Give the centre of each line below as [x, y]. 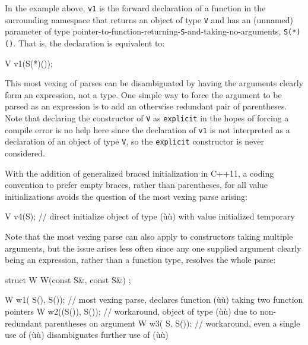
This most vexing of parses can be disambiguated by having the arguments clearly [154, 83]
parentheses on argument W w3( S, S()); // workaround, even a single [172, 323]
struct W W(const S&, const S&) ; [68, 279]
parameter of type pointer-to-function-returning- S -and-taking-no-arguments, [143, 31]
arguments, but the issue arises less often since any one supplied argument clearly [153, 248]
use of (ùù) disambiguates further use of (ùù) [87, 335]
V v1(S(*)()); [29, 63]
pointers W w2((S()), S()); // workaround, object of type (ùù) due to [131, 311]
